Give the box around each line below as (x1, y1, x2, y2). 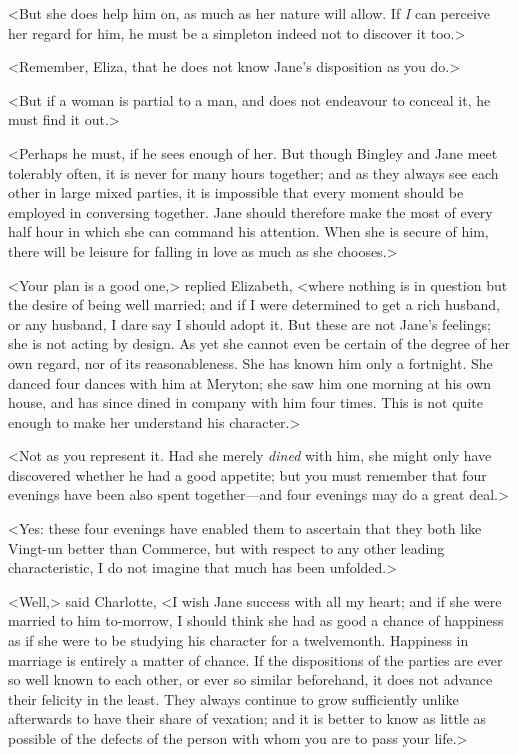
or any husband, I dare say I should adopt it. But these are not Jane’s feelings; (8, 313, 491, 334)
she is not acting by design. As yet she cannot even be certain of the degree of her (8, 333, 511, 354)
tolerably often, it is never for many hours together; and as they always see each (8, 162, 499, 183)
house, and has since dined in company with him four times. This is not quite (8, 392, 483, 413)
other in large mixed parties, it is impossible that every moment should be (8, 182, 464, 203)
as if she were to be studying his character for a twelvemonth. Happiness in (8, 630, 469, 651)
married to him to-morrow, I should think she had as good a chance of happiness (8, 610, 504, 631)
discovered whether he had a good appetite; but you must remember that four (8, 464, 487, 485)
